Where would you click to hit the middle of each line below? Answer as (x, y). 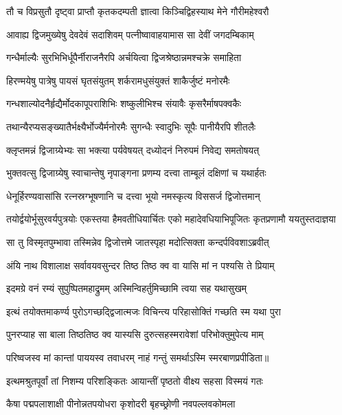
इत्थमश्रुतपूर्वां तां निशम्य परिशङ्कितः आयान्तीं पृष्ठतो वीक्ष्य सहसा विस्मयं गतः (135, 380)
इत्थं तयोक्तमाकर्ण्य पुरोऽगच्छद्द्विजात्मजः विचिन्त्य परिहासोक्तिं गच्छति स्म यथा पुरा (144, 311)
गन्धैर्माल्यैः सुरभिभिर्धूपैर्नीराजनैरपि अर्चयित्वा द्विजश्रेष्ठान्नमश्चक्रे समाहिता (124, 57)
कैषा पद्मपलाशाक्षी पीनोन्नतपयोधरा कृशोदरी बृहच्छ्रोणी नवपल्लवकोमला (121, 404)
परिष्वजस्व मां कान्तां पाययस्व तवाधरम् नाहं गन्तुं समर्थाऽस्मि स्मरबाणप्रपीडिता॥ (138, 357)
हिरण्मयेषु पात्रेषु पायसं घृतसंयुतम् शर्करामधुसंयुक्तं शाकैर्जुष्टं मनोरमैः (118, 80)
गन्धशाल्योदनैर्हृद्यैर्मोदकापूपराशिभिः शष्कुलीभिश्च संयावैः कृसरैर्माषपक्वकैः (124, 103)
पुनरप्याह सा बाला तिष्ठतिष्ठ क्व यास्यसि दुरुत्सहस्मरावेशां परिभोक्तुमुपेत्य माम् (135, 334)
